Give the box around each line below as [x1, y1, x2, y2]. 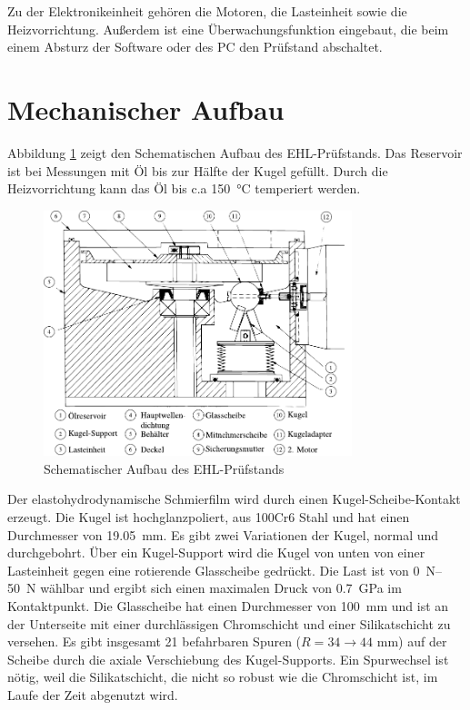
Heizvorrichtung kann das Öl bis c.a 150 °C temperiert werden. [7, 179, 361, 198]
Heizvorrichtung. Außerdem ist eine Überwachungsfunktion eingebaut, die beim [7, 19, 449, 38]
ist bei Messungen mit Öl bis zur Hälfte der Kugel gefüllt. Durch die [7, 161, 388, 180]
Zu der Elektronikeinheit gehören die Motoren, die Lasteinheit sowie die [7, 2, 407, 20]
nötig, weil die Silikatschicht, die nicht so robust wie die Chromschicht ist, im [7, 667, 438, 686]
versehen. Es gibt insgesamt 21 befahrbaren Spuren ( [7, 632, 302, 651]
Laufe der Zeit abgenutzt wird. [7, 685, 178, 704]
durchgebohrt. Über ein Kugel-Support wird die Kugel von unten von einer [7, 543, 425, 562]
